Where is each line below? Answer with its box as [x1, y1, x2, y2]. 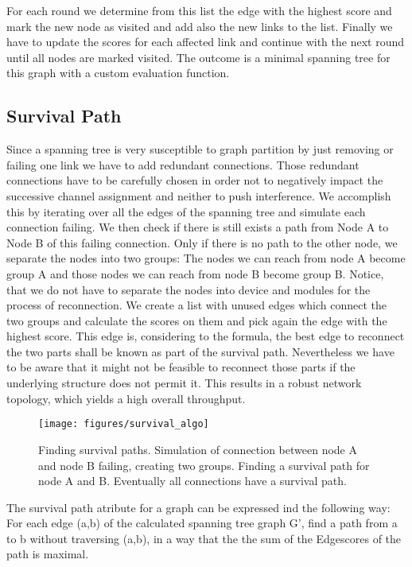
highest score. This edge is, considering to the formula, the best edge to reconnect [6, 328, 405, 344]
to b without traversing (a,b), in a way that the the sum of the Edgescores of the [6, 530, 402, 546]
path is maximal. [6, 546, 89, 562]
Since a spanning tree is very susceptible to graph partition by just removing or [6, 141, 394, 157]
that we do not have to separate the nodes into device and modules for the [6, 281, 371, 297]
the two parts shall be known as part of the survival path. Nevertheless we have [6, 343, 395, 359]
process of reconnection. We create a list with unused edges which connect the [6, 297, 387, 313]
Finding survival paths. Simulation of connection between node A [38, 441, 357, 457]
